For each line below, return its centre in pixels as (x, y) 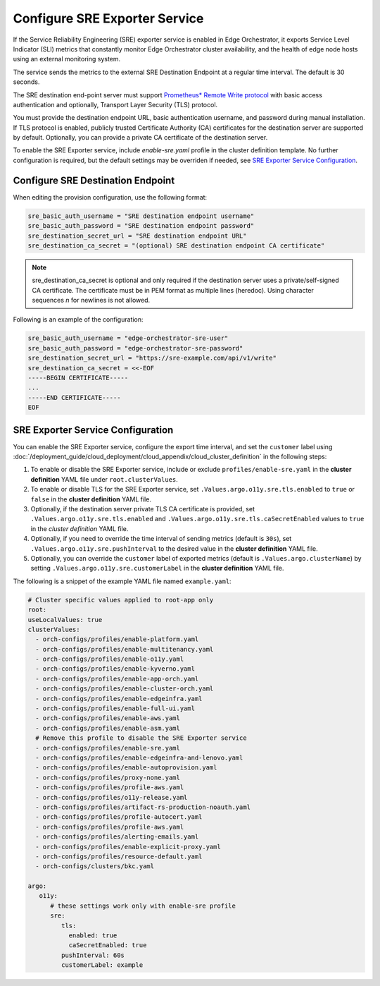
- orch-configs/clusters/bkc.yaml (95, 866)
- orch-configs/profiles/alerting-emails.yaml (117, 837)
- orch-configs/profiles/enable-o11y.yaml (110, 659)
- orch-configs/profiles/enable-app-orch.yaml (117, 678)
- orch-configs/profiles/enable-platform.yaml (117, 639)
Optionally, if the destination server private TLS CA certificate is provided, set (142, 509)
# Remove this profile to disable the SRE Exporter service (141, 738)
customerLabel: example (102, 965)
